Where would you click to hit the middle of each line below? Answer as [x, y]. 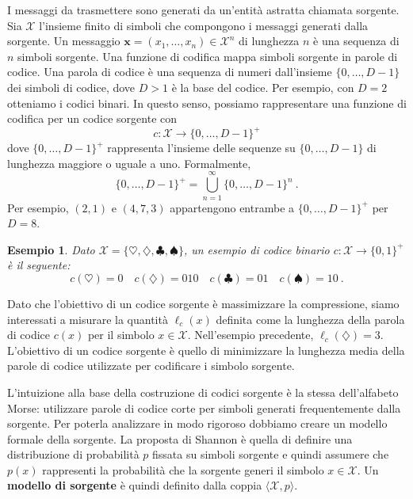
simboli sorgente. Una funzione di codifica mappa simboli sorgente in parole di [208, 56]
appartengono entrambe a [232, 207]
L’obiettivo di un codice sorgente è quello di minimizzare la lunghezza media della [206, 350]
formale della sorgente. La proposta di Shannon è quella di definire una [180, 438]
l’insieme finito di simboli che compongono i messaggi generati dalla [204, 25]
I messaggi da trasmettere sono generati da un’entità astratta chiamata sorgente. [203, 10]
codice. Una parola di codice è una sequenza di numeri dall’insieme [170, 72]
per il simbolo [121, 335]
